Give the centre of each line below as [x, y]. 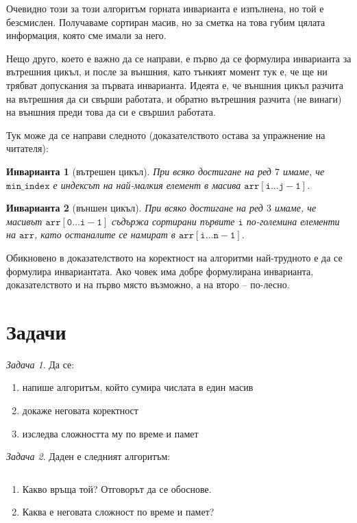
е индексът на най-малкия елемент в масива [147, 184]
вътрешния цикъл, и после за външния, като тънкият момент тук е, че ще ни [167, 72]
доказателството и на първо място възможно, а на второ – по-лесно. [148, 284]
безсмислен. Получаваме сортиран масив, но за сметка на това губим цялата [166, 22]
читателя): [27, 148]
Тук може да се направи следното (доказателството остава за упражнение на [166, 135]
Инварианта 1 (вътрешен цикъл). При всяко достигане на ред [139, 171]
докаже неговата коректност [80, 410]
